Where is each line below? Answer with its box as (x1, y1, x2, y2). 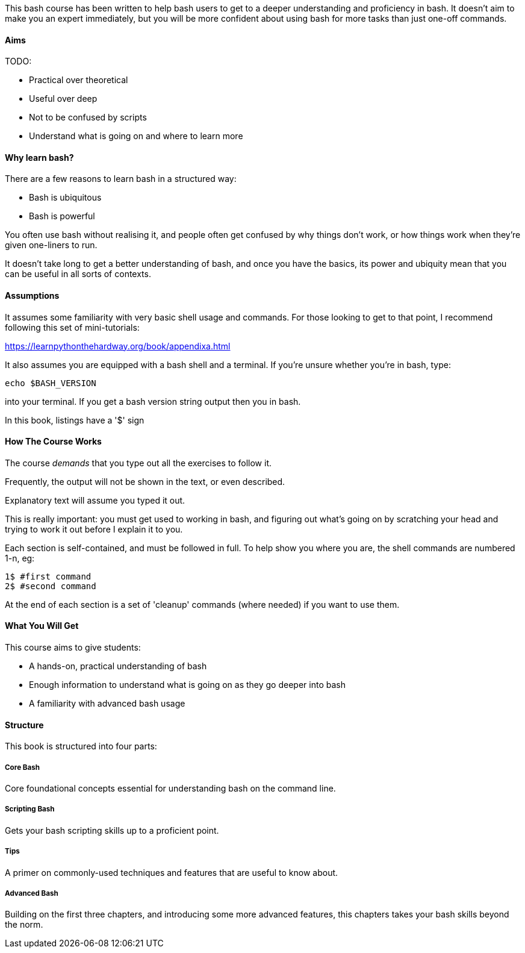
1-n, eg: (5, 552, 35, 563)
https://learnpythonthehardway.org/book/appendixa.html (5, 340, 231, 351)
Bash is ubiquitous (29, 192, 102, 203)
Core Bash (5, 763, 40, 772)
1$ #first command (5, 571, 92, 581)
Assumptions (5, 290, 60, 301)
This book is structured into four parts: (5, 741, 157, 752)
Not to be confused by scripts (29, 112, 147, 123)
